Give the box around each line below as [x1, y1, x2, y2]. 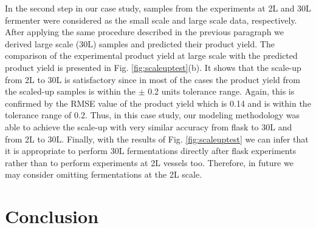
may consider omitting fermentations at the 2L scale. [5, 168, 202, 181]
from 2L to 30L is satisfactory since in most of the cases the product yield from [5, 73, 300, 85]
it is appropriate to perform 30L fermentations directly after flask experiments [5, 144, 297, 157]
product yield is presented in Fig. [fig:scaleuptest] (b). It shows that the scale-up [5, 61, 301, 73]
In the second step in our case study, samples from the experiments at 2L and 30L [5, 2, 311, 14]
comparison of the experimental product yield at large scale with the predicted [5, 49, 298, 62]
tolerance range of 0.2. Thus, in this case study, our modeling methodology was [5, 109, 300, 121]
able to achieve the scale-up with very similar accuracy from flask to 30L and [5, 120, 292, 133]
